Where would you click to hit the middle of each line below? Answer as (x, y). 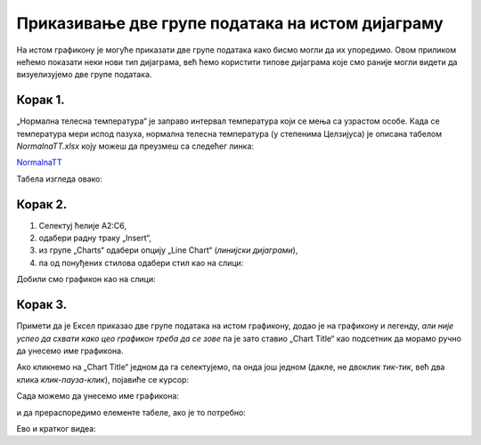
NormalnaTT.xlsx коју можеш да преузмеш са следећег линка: (135, 146)
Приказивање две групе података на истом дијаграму (230, 23)
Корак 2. (42, 204)
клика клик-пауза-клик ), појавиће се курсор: (103, 379)
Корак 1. (41, 100)
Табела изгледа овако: (59, 179)
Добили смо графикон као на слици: (86, 279)
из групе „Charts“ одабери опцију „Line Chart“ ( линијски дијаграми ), (168, 250)
